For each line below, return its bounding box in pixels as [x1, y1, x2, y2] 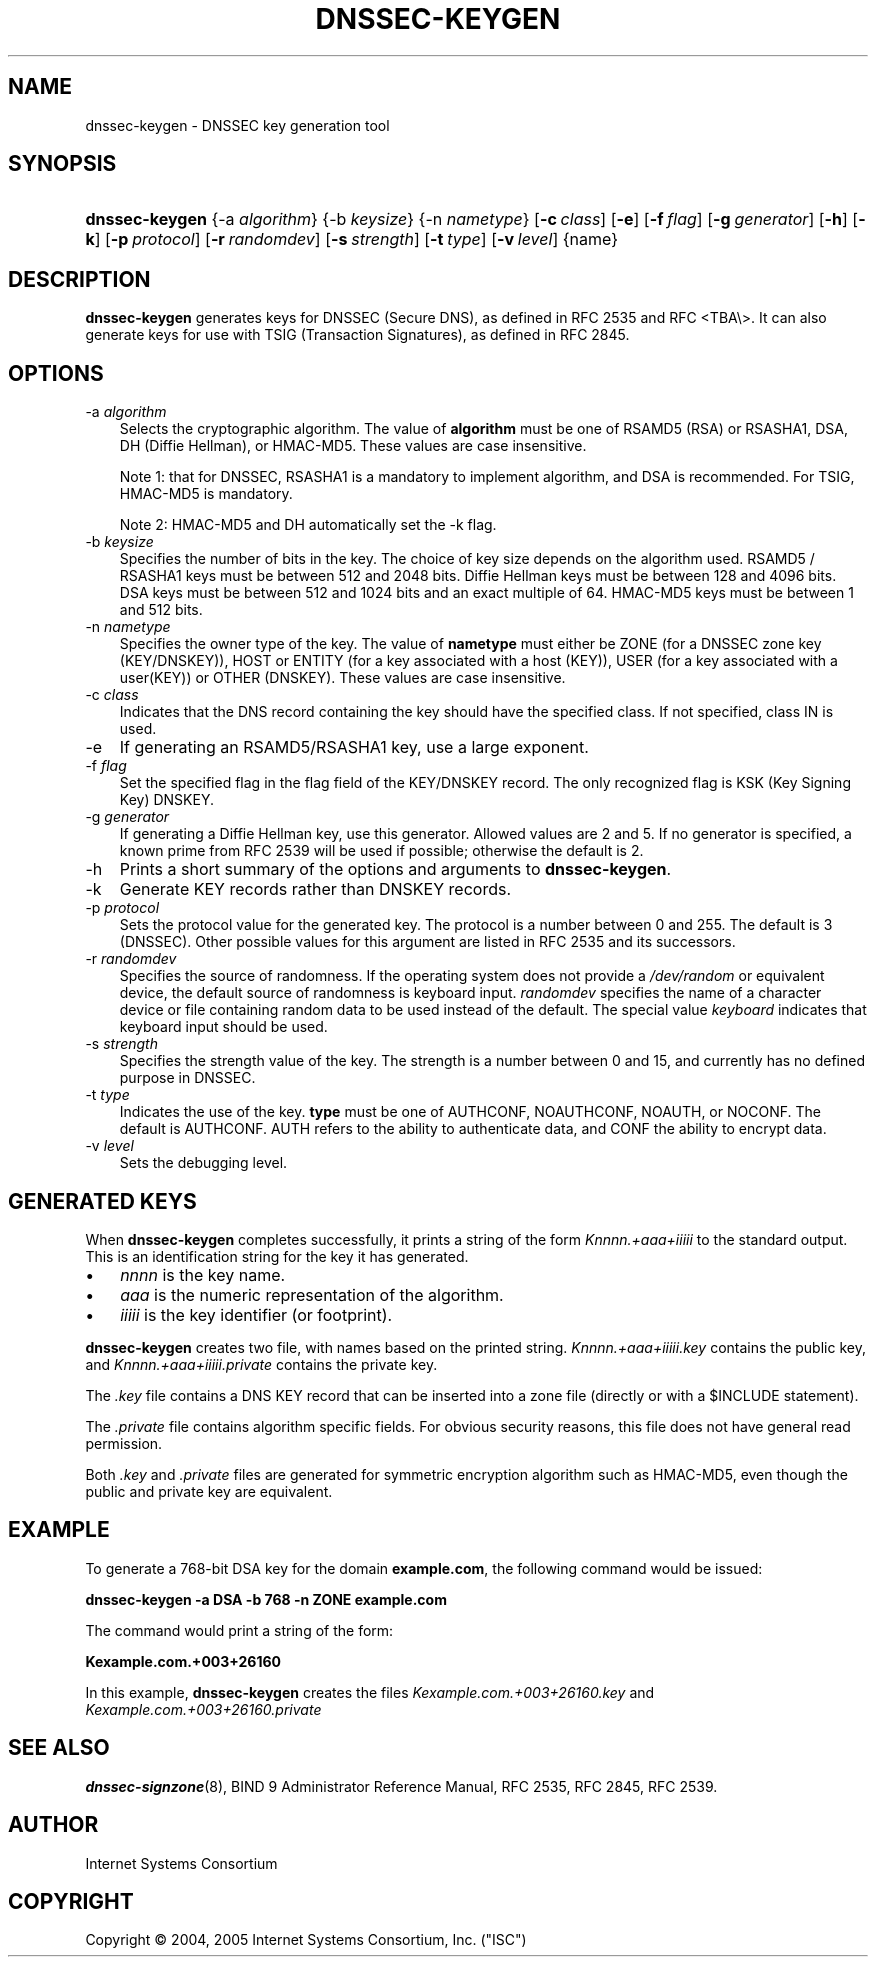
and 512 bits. [119, 601, 203, 619]
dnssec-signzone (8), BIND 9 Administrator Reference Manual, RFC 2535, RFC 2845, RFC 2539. [85, 1777, 718, 1795]
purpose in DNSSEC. [119, 1069, 256, 1087]
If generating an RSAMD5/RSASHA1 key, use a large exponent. [119, 737, 589, 758]
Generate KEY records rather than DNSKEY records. [119, 879, 511, 900]
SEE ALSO [8, 1735, 110, 1761]
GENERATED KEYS [8, 1188, 197, 1214]
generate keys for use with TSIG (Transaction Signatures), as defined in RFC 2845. [85, 326, 630, 344]
